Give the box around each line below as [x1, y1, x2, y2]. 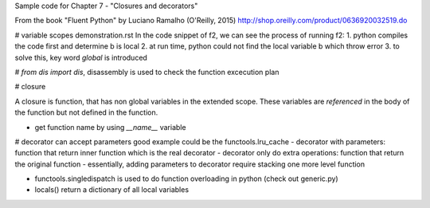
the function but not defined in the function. [14, 108, 158, 117]
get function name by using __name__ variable [34, 122, 186, 131]
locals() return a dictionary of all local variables [34, 185, 190, 194]
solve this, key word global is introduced [14, 53, 147, 62]
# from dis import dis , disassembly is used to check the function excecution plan [14, 67, 279, 77]
